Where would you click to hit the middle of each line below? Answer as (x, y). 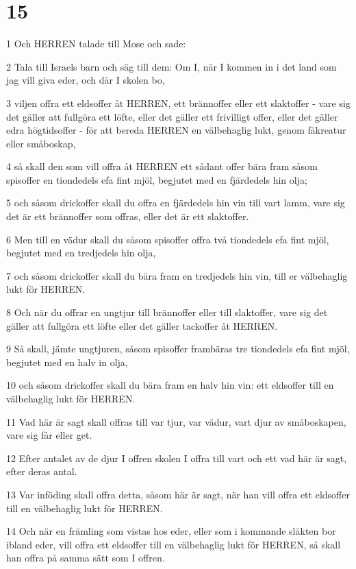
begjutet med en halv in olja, (67, 362)
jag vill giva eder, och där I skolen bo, (86, 80)
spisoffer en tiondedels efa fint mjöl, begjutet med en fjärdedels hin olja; (157, 179)
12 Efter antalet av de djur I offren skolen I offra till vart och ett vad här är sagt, (177, 458)
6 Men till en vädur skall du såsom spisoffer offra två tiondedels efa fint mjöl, (168, 239)
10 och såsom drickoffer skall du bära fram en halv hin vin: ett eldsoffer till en (170, 385)
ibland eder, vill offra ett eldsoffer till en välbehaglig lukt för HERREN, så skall (174, 544)
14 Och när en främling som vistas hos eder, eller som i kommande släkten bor (171, 531)
